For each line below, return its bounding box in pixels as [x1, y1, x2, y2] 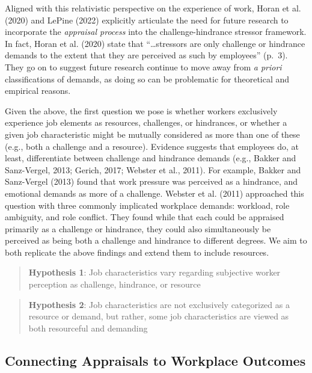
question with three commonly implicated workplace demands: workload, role [5, 199, 290, 211]
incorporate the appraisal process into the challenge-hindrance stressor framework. [5, 25, 307, 38]
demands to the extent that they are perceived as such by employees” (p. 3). [5, 49, 288, 61]
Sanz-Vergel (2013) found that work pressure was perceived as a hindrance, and [5, 175, 298, 188]
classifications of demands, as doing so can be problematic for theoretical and [5, 72, 290, 85]
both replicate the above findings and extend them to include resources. [5, 245, 269, 258]
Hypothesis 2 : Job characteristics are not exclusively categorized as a [28, 298, 290, 310]
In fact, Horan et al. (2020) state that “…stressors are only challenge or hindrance [5, 37, 305, 49]
